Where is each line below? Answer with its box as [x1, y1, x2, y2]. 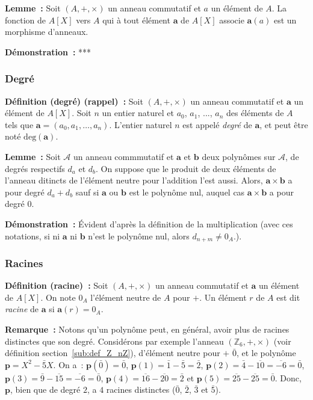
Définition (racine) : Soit [5, 279, 108, 292]
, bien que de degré [10, 383, 81, 396]
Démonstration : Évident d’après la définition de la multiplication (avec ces [5, 217, 293, 230]
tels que [5, 118, 34, 131]
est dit [276, 291, 300, 303]
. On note [40, 291, 76, 303]
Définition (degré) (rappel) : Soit [5, 94, 143, 107]
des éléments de [226, 106, 284, 119]
